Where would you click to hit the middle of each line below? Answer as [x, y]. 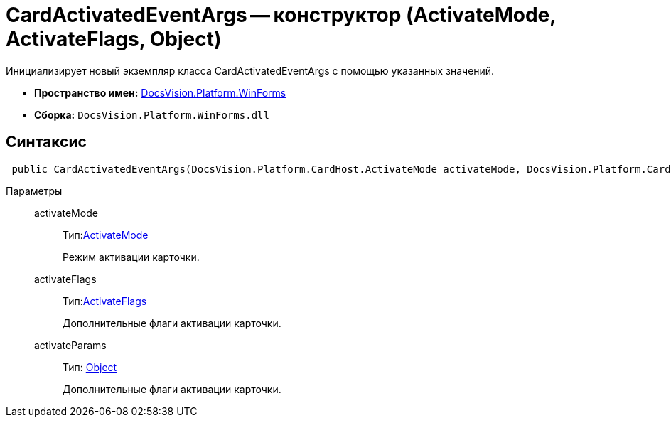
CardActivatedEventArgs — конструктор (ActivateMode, [281, 15]
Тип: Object [90, 367]
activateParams [70, 345]
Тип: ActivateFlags [105, 301]
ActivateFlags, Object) [114, 39]
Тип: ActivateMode [106, 235]
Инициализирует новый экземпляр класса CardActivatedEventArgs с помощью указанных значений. [250, 70]
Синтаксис [46, 142]
